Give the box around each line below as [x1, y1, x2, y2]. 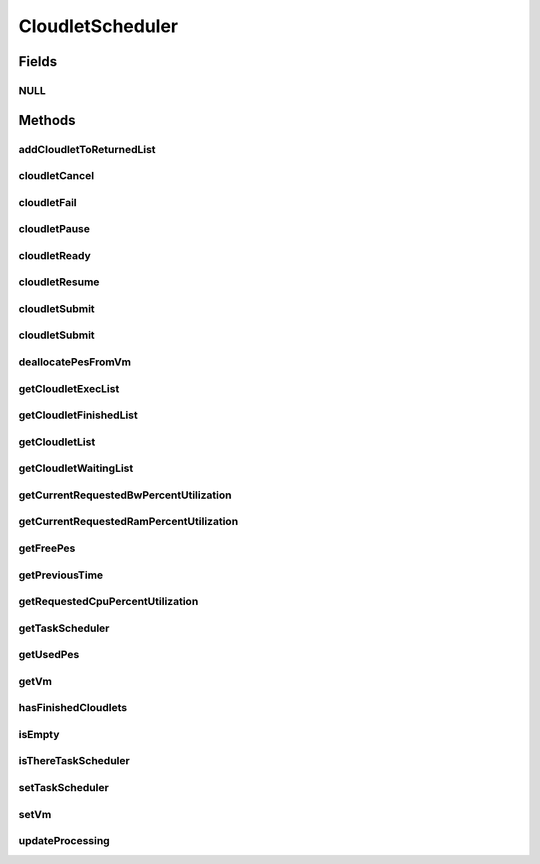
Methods [18, 111, 76, 129]
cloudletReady [18, 248, 92, 262]
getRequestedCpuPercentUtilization [18, 595, 199, 609]
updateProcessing [18, 834, 110, 848]
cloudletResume [18, 275, 100, 289]
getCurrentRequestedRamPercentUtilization [18, 515, 239, 529]
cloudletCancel [18, 169, 95, 183]
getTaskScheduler [18, 621, 110, 635]
